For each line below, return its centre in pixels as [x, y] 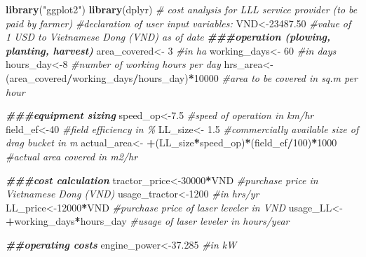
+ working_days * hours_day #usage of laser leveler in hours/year [148, 221]
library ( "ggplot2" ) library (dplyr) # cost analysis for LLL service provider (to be [182, 9]
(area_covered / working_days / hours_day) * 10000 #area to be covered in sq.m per [182, 77]
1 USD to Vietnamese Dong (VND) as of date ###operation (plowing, [168, 37]
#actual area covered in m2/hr [72, 156]
